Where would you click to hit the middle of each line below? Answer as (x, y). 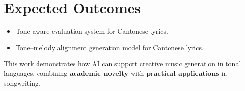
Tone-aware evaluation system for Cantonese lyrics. (92, 31)
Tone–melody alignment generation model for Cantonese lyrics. (109, 47)
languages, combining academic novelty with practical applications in (116, 73)
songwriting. (22, 82)
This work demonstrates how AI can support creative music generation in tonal (122, 64)
